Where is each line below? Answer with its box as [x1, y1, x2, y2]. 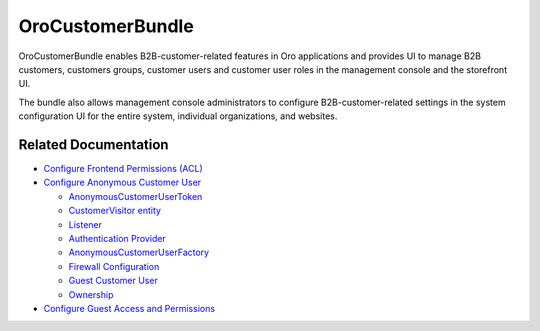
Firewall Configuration [68, 260, 160, 272]
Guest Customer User [68, 275, 159, 287]
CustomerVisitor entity [68, 205, 162, 217]
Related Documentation [18, 136, 169, 153]
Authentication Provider [68, 232, 167, 244]
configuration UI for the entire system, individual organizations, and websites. [18, 110, 338, 122]
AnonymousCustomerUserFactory [68, 246, 210, 259]
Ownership [68, 288, 114, 300]
